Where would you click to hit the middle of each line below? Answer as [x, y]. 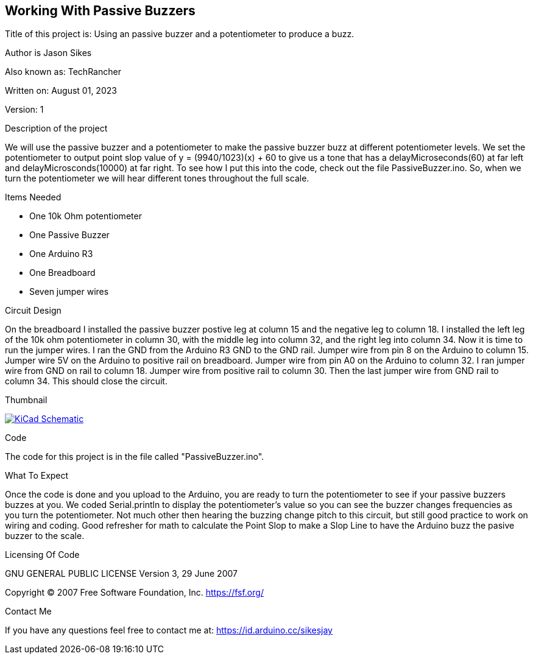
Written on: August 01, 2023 [61, 91]
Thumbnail [26, 400]
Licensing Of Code [42, 555]
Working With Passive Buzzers [100, 11]
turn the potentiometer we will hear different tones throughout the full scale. [157, 178]
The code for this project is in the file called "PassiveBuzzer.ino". [135, 457]
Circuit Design [33, 311]
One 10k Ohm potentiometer [86, 216]
